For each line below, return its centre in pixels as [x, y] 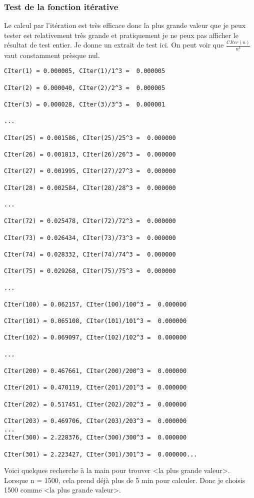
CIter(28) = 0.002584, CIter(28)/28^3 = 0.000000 [90, 188]
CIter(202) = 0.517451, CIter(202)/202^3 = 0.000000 [95, 404]
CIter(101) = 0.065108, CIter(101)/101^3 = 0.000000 [95, 321]
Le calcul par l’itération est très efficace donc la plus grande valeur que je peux [125, 25]
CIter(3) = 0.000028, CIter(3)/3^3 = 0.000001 [85, 105]
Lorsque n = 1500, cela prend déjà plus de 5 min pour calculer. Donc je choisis [125, 480]
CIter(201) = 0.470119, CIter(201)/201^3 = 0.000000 [95, 388]
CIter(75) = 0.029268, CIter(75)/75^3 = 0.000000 [90, 271]
